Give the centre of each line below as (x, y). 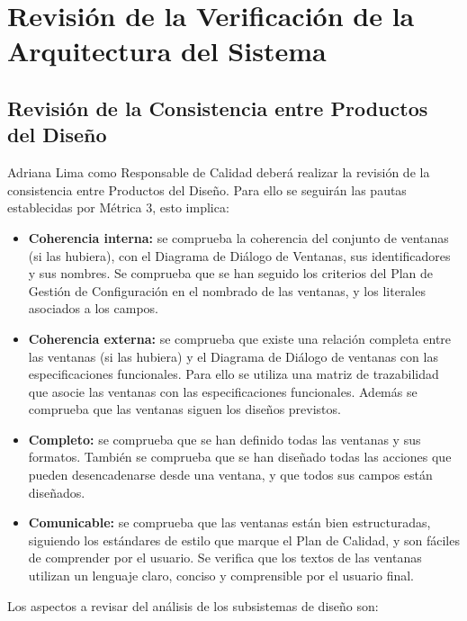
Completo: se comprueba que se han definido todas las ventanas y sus (225, 439)
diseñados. (57, 492)
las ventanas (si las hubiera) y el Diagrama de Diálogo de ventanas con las (233, 356)
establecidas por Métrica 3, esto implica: (118, 207)
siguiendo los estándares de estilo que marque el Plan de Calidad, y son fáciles (244, 540)
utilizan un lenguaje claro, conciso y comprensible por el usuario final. (221, 576)
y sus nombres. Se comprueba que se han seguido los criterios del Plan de (231, 273)
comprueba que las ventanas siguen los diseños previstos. (184, 409)
